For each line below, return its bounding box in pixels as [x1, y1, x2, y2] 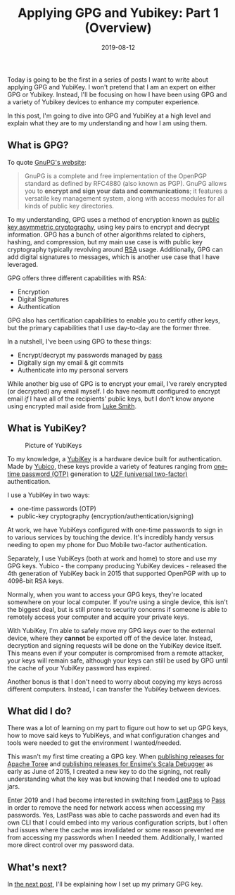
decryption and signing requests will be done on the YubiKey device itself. [7, 641, 222, 649]
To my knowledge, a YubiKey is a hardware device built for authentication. [7, 454, 222, 463]
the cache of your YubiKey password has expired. [7, 663, 152, 672]
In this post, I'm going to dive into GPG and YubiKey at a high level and [7, 111, 211, 120]
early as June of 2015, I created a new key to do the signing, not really [7, 768, 211, 776]
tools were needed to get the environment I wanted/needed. [7, 739, 182, 747]
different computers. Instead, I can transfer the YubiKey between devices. [7, 684, 222, 693]
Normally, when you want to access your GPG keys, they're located [7, 590, 203, 599]
